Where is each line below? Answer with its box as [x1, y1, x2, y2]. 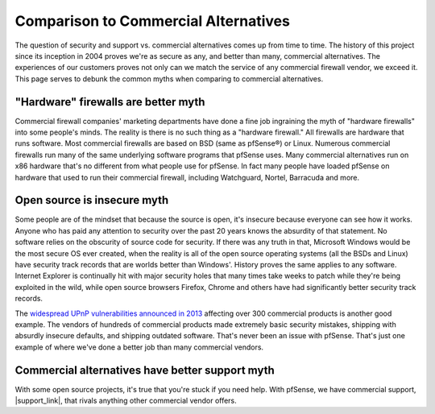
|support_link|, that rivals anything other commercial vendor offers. [14, 395, 237, 406]
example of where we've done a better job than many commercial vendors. [14, 342, 264, 352]
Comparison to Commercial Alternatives [14, 12, 290, 30]
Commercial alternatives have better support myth [14, 363, 275, 377]
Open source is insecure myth [14, 193, 169, 207]
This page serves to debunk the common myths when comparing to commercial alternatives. [14, 73, 324, 84]
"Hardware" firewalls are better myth [14, 95, 205, 109]
